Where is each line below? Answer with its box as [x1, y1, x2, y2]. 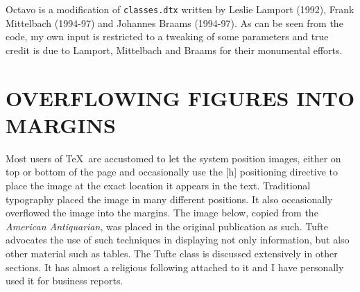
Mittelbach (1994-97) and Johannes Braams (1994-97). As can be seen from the [6, 15, 343, 30]
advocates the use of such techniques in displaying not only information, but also [6, 232, 350, 247]
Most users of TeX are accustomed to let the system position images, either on [6, 151, 341, 165]
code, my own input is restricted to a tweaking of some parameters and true [6, 29, 329, 44]
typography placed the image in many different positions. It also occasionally [6, 191, 333, 206]
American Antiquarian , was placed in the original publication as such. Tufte [6, 218, 328, 233]
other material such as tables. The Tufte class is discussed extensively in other [6, 246, 338, 260]
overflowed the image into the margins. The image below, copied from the [6, 205, 318, 220]
